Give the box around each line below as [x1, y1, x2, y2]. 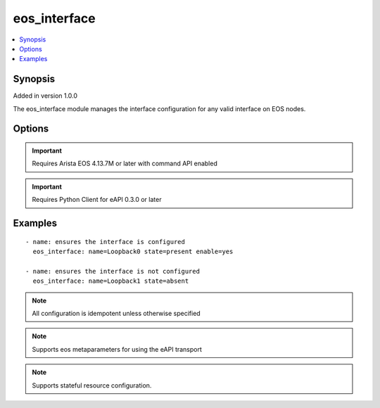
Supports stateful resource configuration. [32, 381, 152, 390]
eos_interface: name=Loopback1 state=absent [32, 277, 189, 285]
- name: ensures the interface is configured [25, 238, 186, 246]
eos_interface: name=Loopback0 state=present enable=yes [32, 248, 234, 255]
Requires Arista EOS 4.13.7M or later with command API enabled [32, 159, 217, 168]
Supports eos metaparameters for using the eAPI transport [32, 345, 202, 353]
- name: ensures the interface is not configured [25, 267, 201, 275]
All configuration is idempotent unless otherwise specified [32, 309, 201, 317]
